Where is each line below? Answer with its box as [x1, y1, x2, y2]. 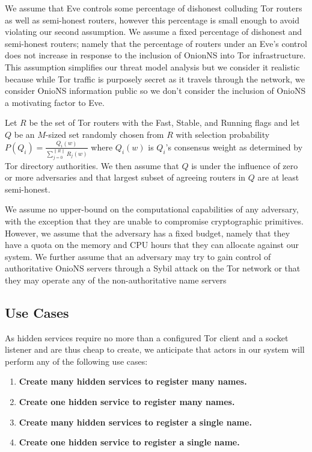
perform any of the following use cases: [5, 354, 148, 367]
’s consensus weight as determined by [165, 140, 303, 153]
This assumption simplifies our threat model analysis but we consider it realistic [5, 60, 300, 73]
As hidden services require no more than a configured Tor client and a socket [5, 331, 289, 344]
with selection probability [176, 128, 270, 140]
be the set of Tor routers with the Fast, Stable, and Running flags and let [29, 116, 300, 129]
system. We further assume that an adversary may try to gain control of [5, 250, 271, 262]
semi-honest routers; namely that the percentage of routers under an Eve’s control [5, 37, 307, 49]
